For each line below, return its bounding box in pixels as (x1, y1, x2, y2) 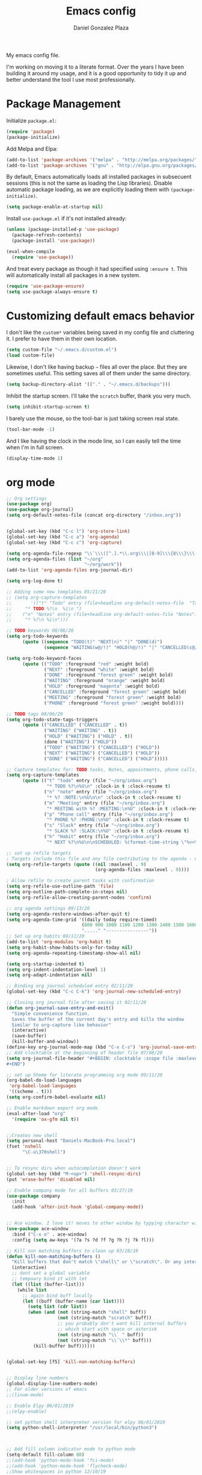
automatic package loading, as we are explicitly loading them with (6, 186, 170, 193)
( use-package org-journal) (6, 507, 74, 513)
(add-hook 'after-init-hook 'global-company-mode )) (11, 1204, 144, 1210)
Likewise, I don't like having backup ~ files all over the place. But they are (6, 363, 188, 371)
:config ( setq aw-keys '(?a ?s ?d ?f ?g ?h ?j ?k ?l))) (11, 1237, 155, 1243)
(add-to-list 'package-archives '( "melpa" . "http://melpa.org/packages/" (6, 156, 198, 163)
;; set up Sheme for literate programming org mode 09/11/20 (6, 1072, 163, 1078)
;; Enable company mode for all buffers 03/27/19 (6, 1187, 133, 1193)
